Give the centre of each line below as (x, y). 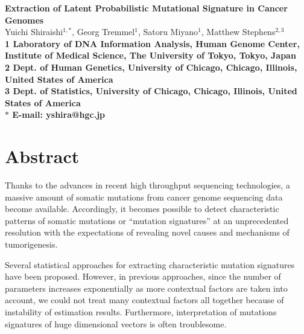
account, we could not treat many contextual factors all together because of (144, 300)
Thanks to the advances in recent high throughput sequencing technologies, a (147, 185)
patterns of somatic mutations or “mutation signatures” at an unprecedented (147, 220)
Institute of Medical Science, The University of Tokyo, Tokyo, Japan (150, 55)
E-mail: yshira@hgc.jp (59, 114)
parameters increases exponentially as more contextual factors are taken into (146, 288)
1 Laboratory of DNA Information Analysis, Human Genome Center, (152, 43)
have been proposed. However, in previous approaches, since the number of (143, 276)
